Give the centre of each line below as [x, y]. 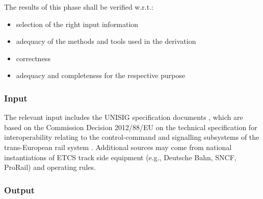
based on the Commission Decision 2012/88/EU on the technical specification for [131, 127]
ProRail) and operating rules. [50, 167]
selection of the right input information [77, 24]
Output [20, 190]
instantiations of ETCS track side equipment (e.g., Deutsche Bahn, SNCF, [120, 157]
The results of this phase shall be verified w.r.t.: [79, 7]
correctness [33, 58]
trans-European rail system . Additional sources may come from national [118, 147]
